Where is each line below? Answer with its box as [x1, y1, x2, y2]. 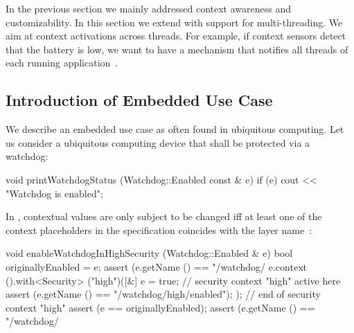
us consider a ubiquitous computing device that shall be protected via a [6, 135, 310, 150]
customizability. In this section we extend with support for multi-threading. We [6, 15, 343, 29]
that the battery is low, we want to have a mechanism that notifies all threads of [6, 42, 348, 56]
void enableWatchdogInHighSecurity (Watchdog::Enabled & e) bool [6, 246, 293, 260]
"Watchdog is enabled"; [6, 186, 103, 200]
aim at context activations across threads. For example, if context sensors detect [6, 28, 346, 43]
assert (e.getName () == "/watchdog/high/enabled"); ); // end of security [6, 287, 321, 301]
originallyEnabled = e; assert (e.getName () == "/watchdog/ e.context [6, 259, 307, 273]
